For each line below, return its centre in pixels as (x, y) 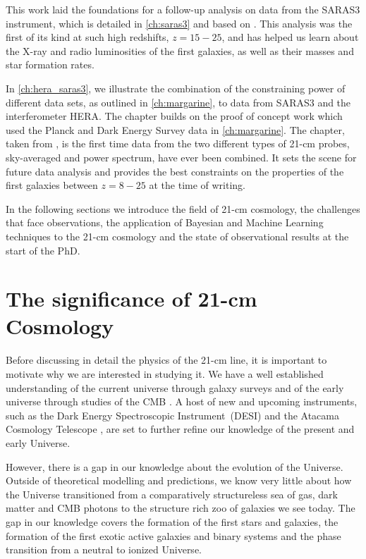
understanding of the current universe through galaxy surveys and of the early (175, 387)
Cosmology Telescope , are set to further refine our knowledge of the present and (180, 429)
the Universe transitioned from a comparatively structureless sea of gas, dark (172, 494)
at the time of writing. (197, 185)
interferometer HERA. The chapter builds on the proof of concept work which (174, 116)
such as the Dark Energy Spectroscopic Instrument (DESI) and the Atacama (172, 415)
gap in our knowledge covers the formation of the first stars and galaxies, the (172, 521)
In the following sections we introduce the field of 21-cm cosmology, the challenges (183, 208)
